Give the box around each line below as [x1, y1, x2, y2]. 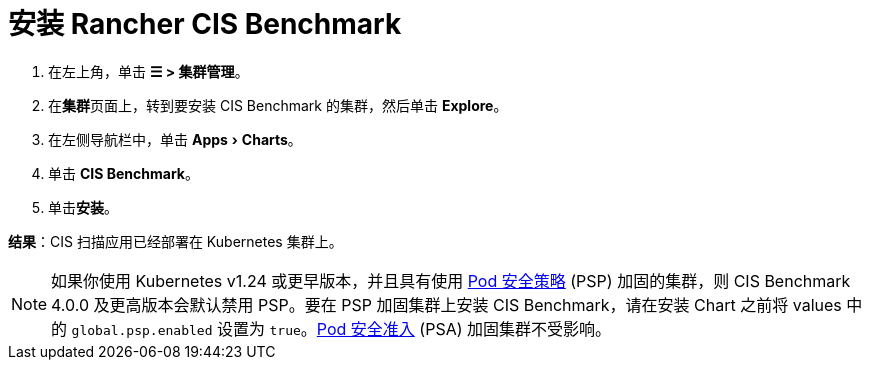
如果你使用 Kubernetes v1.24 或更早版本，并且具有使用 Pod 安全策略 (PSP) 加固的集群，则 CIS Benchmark [51, 270, 851, 291]
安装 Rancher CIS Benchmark [8, 7, 402, 41]
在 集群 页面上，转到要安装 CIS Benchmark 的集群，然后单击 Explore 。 [48, 96, 508, 114]
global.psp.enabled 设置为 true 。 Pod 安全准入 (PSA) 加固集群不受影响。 [71, 318, 612, 339]
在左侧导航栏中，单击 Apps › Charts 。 [48, 130, 302, 148]
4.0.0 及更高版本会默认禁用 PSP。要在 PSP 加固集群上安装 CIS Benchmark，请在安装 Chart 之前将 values [51, 294, 842, 315]
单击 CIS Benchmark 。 [48, 164, 199, 182]
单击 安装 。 [48, 198, 118, 216]
